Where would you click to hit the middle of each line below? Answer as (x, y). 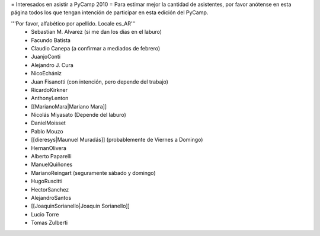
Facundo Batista (51, 40)
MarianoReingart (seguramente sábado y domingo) (94, 173)
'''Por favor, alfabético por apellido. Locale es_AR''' (73, 23)
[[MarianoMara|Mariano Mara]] (69, 106)
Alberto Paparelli (51, 157)
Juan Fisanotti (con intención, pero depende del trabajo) (100, 82)
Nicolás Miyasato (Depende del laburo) (79, 115)
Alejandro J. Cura (52, 65)
